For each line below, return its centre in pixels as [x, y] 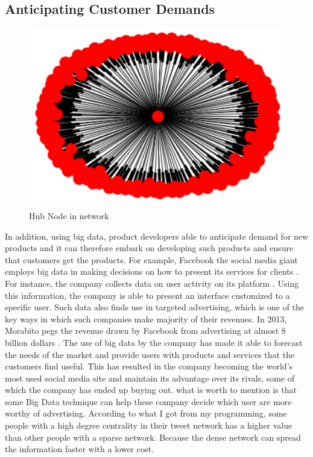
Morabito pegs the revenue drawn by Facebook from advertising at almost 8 [145, 331]
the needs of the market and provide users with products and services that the [150, 354]
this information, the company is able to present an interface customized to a [147, 295]
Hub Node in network [69, 215]
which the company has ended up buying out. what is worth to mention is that [151, 390]
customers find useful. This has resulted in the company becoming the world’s [149, 366]
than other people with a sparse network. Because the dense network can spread [153, 437]
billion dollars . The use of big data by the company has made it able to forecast [154, 342]
